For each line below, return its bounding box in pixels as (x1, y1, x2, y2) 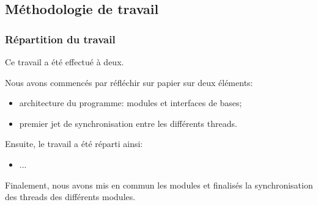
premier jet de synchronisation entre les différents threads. (19, 117, 237, 129)
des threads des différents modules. (5, 190, 136, 203)
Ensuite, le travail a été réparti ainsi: (5, 137, 143, 150)
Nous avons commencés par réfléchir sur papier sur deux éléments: (5, 76, 253, 88)
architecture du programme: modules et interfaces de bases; (19, 96, 242, 109)
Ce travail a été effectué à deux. (5, 56, 124, 68)
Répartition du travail (5, 31, 116, 46)
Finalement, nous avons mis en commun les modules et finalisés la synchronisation (5, 178, 313, 191)
